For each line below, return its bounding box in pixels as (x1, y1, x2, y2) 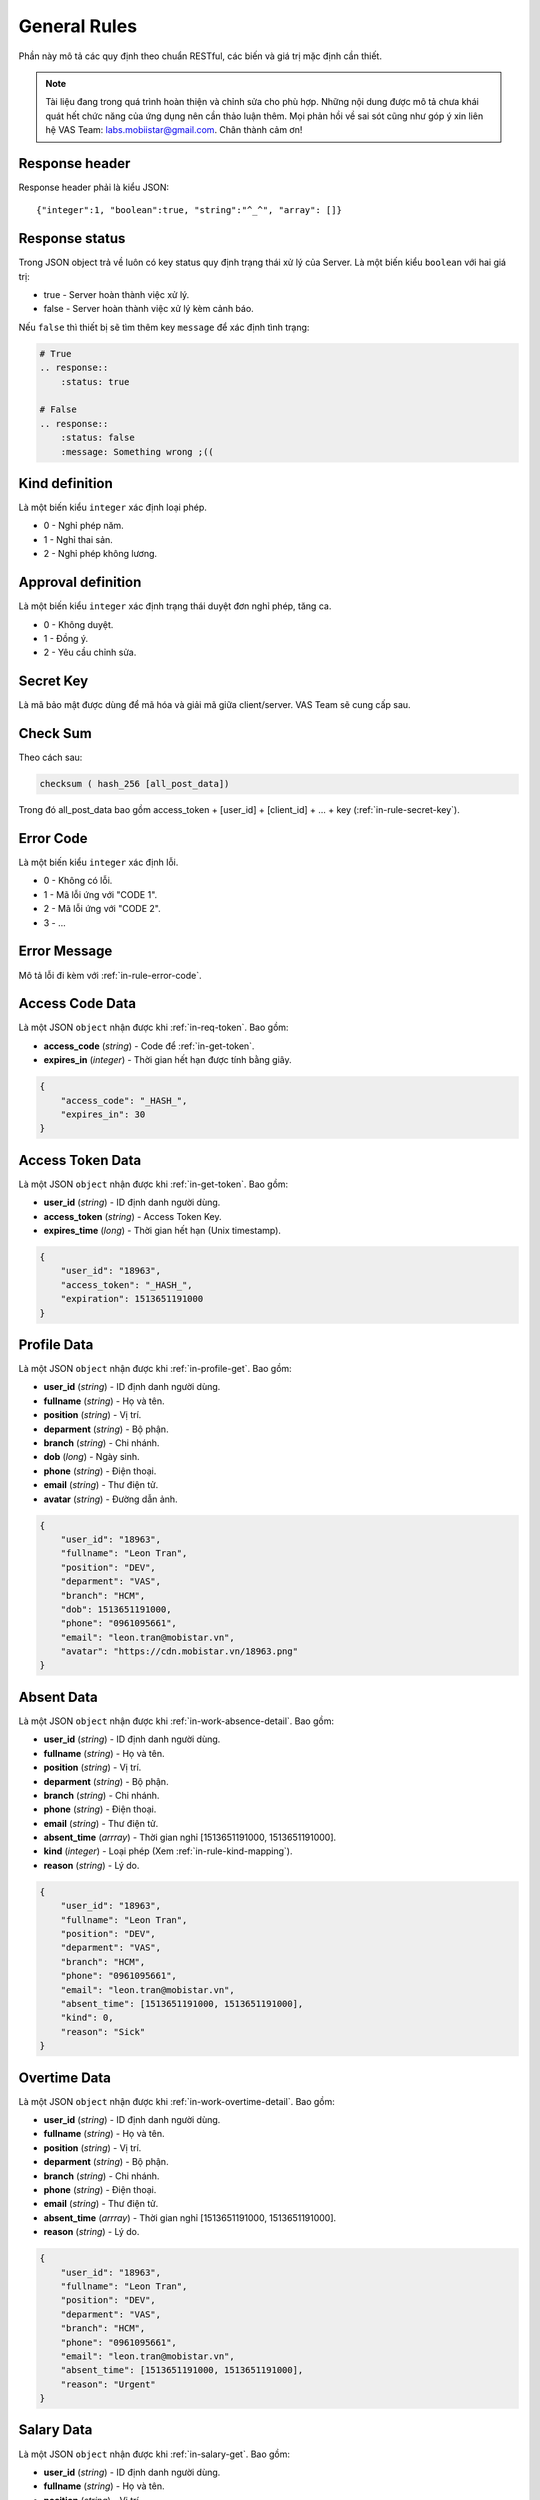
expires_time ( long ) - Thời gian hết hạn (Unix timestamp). (43, 1225, 282, 1237)
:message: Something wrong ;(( (60, 446, 214, 457)
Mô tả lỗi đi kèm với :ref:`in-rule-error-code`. (18, 969, 202, 981)
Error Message (18, 943, 113, 960)
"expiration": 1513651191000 (60, 1293, 204, 1305)
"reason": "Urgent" (60, 2378, 157, 2390)
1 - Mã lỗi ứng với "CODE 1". (43, 888, 158, 900)
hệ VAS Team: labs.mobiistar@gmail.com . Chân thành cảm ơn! (45, 124, 303, 136)
